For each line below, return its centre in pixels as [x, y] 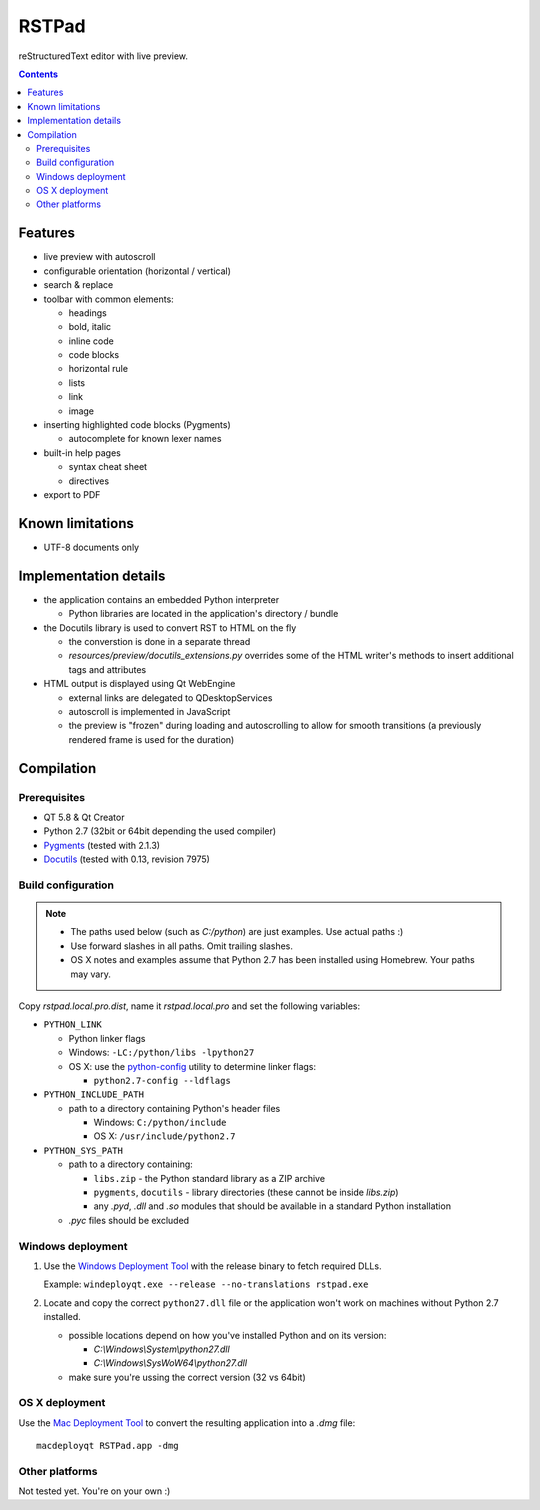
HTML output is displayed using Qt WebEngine [139, 684]
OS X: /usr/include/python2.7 [164, 1136]
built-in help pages [82, 452]
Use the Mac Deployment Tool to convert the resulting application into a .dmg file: [187, 1422]
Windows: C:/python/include [160, 1122]
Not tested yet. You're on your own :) [94, 1491]
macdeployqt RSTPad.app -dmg [107, 1446]
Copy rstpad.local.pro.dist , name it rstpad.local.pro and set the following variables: [189, 1006]
